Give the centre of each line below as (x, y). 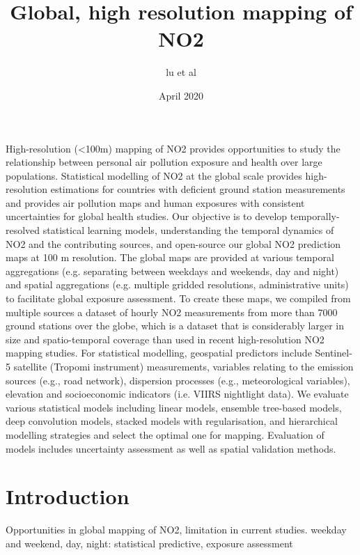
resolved (23, 230)
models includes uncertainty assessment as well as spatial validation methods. (171, 448)
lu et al (181, 72)
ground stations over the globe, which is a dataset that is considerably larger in (175, 326)
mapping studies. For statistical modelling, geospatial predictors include (159, 353)
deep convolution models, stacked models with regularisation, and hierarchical (172, 421)
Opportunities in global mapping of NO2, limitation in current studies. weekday (176, 530)
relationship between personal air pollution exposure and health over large (164, 162)
